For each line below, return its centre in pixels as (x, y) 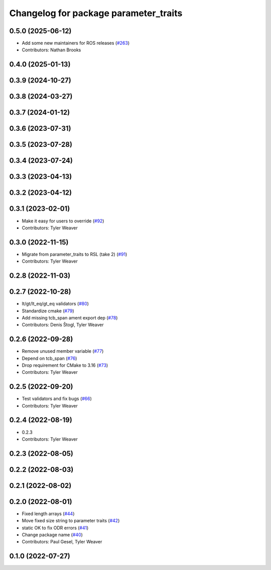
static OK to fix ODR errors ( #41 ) (55, 528)
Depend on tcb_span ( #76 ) (49, 358)
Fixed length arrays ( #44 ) (48, 514)
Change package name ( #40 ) (52, 535)
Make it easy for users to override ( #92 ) (63, 221)
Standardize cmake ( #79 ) (48, 311)
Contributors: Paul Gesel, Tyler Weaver (62, 542)
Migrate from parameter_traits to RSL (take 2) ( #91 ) (75, 254)
